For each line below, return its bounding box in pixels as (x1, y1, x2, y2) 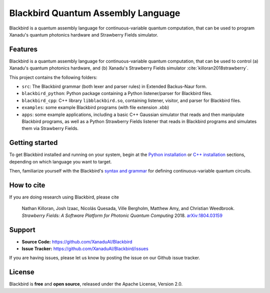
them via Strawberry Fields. (21, 125, 79, 131)
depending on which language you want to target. (9, 158, 112, 164)
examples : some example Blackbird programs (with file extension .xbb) (21, 104, 169, 110)
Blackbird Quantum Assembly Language (9, 7, 180, 18)
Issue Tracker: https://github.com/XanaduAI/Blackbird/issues (21, 245, 148, 252)
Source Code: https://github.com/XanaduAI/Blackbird (21, 238, 132, 244)
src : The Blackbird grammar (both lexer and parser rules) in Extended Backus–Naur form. (21, 83, 207, 89)
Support (9, 225, 35, 234)
